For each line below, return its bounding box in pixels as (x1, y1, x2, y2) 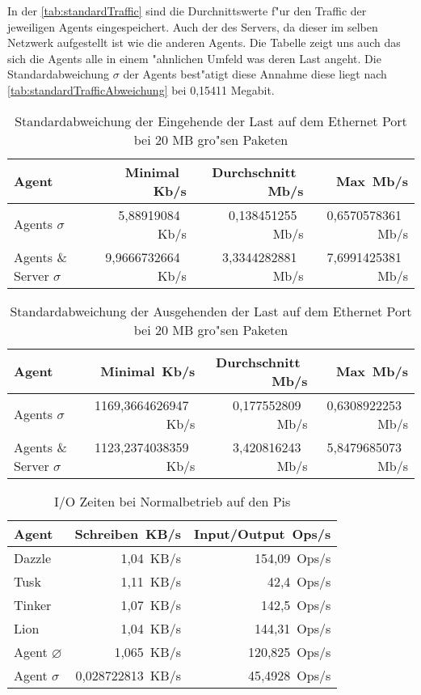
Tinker (14, 595, 52, 614)
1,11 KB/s (120, 571, 181, 591)
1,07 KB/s (120, 595, 181, 614)
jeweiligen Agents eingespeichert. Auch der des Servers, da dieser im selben (7, 18, 378, 35)
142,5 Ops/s (260, 595, 331, 614)
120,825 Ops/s (247, 642, 331, 661)
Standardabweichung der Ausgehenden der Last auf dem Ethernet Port (10, 301, 412, 320)
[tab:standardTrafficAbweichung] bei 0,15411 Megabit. (7, 81, 275, 98)
